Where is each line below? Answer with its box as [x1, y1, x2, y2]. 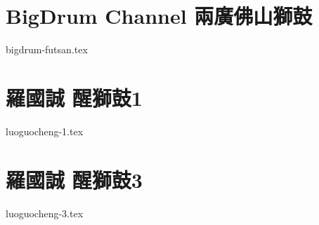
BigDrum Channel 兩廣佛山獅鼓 [6, 1, 313, 30]
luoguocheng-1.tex [6, 123, 84, 138]
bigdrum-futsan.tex [6, 42, 88, 57]
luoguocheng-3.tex [6, 205, 84, 220]
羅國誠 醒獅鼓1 [6, 83, 143, 111]
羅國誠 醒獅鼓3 [6, 165, 143, 193]
